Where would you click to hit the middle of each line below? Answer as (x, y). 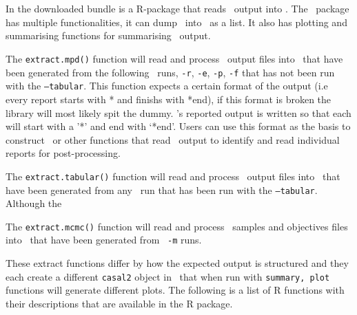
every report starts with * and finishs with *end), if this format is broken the (169, 99)
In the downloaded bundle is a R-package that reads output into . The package (177, 9)
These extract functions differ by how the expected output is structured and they (177, 263)
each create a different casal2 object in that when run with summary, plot (168, 276)
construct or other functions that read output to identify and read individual (173, 139)
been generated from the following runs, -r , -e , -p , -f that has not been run (170, 72)
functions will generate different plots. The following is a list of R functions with (175, 290)
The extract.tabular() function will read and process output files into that (173, 176)
